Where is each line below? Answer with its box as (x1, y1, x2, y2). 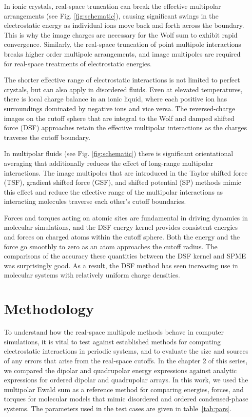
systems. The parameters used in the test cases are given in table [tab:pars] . (4, 403, 232, 413)
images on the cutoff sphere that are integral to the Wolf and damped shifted (4, 113, 234, 123)
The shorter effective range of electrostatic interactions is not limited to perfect (4, 75, 240, 85)
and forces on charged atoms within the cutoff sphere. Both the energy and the (4, 232, 240, 242)
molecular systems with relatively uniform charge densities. (4, 270, 180, 280)
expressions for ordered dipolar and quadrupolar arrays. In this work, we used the (4, 375, 248, 385)
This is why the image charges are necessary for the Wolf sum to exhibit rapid (4, 29, 238, 40)
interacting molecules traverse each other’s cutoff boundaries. (4, 196, 186, 206)
